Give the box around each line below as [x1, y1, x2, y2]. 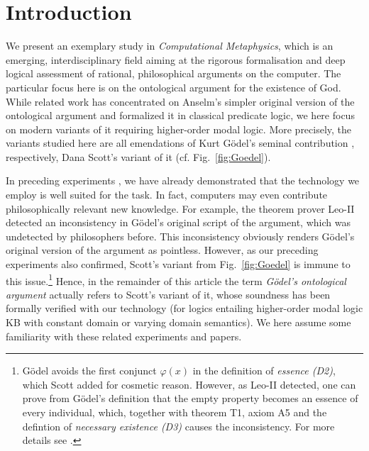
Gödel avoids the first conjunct [22, 363, 157, 378]
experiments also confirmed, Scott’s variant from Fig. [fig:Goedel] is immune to [6, 257, 351, 272]
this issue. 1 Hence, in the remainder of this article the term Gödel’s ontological [6, 271, 346, 288]
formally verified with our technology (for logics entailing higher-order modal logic [6, 301, 363, 316]
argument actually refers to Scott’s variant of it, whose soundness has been [6, 286, 331, 301]
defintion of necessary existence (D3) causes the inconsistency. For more [22, 418, 335, 433]
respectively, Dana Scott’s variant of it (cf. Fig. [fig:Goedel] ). [6, 149, 271, 164]
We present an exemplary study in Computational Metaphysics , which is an [6, 38, 334, 53]
